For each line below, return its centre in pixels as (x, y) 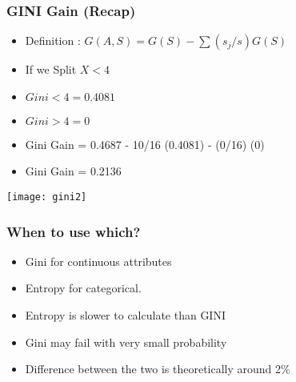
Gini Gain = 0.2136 (73, 171)
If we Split (51, 69)
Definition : (53, 40)
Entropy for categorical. (83, 288)
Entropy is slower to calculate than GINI (125, 315)
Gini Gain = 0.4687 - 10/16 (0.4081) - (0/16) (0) (145, 144)
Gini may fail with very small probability (126, 342)
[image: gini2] (47, 197)
